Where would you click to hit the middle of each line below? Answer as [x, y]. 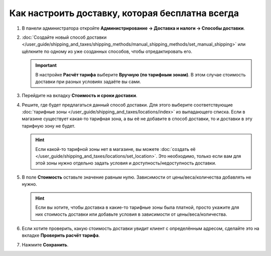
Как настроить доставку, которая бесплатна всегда [124, 13]
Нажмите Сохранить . [45, 244]
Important [46, 65]
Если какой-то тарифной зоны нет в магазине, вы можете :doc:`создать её [115, 149]
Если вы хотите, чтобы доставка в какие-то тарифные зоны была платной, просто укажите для [137, 207]
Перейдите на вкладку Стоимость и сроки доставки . [80, 96]
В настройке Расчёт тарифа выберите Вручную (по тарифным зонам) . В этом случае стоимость [141, 74]
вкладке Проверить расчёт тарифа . [61, 235]
